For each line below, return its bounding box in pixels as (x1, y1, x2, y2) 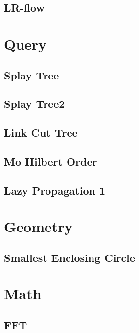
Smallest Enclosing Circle (4, 250, 135, 265)
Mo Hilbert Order (4, 154, 97, 169)
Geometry (4, 216, 73, 236)
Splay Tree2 (4, 96, 65, 111)
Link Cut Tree (4, 125, 78, 140)
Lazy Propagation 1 (4, 182, 105, 198)
